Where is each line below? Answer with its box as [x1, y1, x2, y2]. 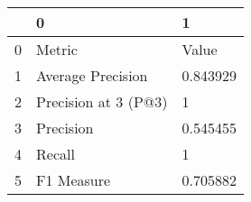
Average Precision [36, 65, 148, 86]
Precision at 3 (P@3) [36, 91, 168, 112]
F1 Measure [36, 170, 111, 190]
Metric [36, 39, 78, 60]
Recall [36, 143, 75, 164]
